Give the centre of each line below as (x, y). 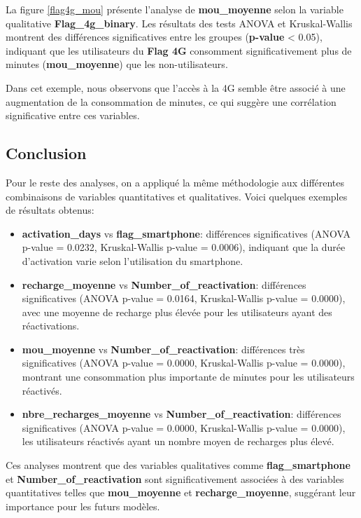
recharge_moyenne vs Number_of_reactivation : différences (164, 284)
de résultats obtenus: (50, 210)
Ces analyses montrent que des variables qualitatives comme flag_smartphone (178, 465)
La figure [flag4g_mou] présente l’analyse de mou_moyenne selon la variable (175, 9)
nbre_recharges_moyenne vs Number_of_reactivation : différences (182, 414)
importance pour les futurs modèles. (83, 506)
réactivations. (51, 326)
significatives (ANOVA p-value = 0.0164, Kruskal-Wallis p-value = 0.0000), (184, 298)
